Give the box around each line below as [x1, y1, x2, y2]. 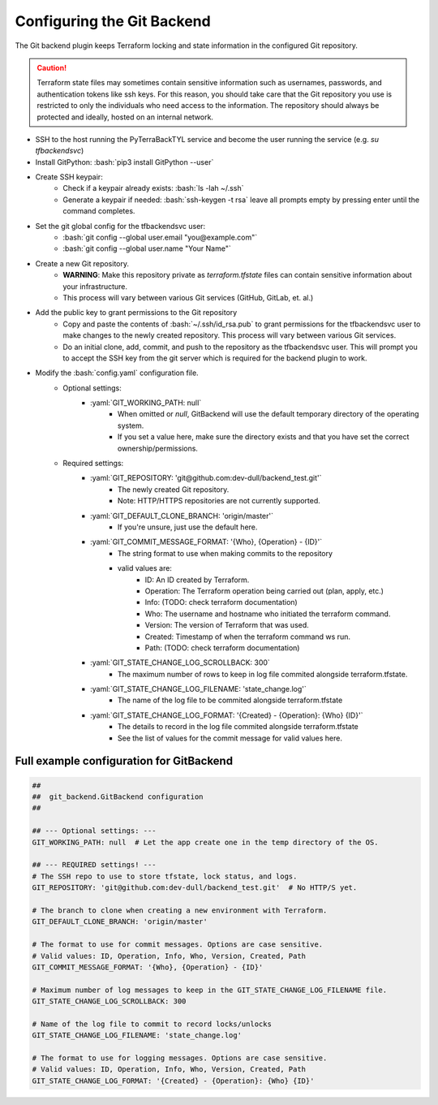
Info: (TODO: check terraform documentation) [144, 598, 298, 607]
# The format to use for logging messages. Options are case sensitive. [32, 1054, 328, 1063]
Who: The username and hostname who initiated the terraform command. [144, 609, 391, 619]
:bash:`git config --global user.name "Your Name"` [62, 244, 231, 253]
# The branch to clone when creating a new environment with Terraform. [32, 905, 328, 915]
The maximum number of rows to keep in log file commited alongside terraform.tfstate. [118, 669, 408, 679]
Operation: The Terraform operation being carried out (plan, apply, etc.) [144, 585, 384, 596]
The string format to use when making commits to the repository [118, 548, 333, 558]
